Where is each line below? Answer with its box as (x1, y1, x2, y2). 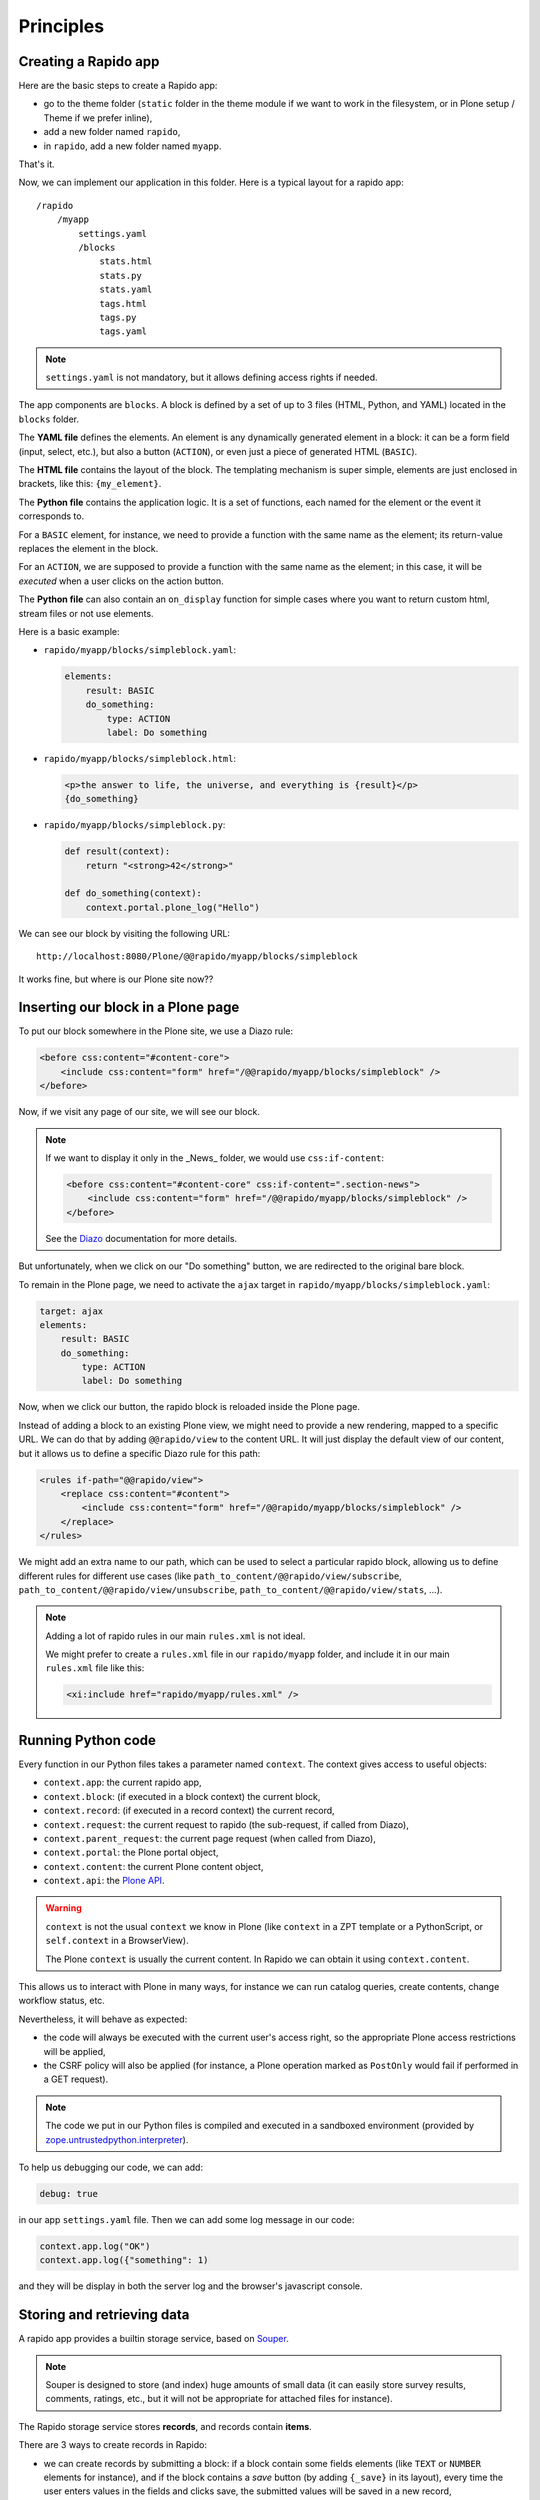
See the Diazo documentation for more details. (45, 1232, 238, 1244)
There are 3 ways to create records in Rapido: (18, 2439, 207, 2451)
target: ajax (39, 1305, 104, 1317)
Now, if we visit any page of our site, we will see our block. (18, 1106, 260, 1118)
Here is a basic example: (18, 625, 120, 637)
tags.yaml (99, 326, 148, 337)
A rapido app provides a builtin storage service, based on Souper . (18, 2333, 289, 2345)
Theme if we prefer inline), (43, 111, 153, 124)
